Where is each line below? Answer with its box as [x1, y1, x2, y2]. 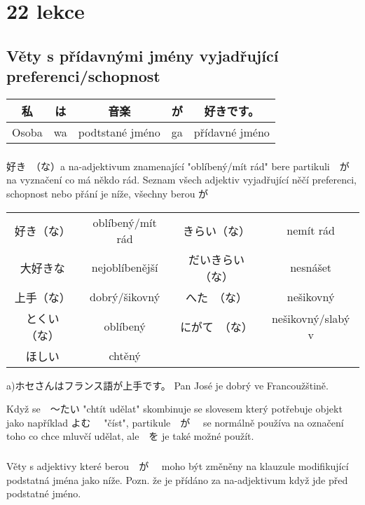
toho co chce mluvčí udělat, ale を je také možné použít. [6, 429, 254, 443]
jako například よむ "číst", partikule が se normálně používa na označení [6, 415, 344, 429]
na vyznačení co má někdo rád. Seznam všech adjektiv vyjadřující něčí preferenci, [6, 172, 357, 187]
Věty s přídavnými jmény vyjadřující [6, 44, 279, 66]
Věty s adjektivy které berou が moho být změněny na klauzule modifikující [6, 458, 349, 473]
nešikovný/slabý [271, 310, 350, 326]
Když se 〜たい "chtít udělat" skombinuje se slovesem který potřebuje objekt [6, 401, 343, 416]
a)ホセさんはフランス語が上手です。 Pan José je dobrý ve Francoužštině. [6, 378, 329, 392]
